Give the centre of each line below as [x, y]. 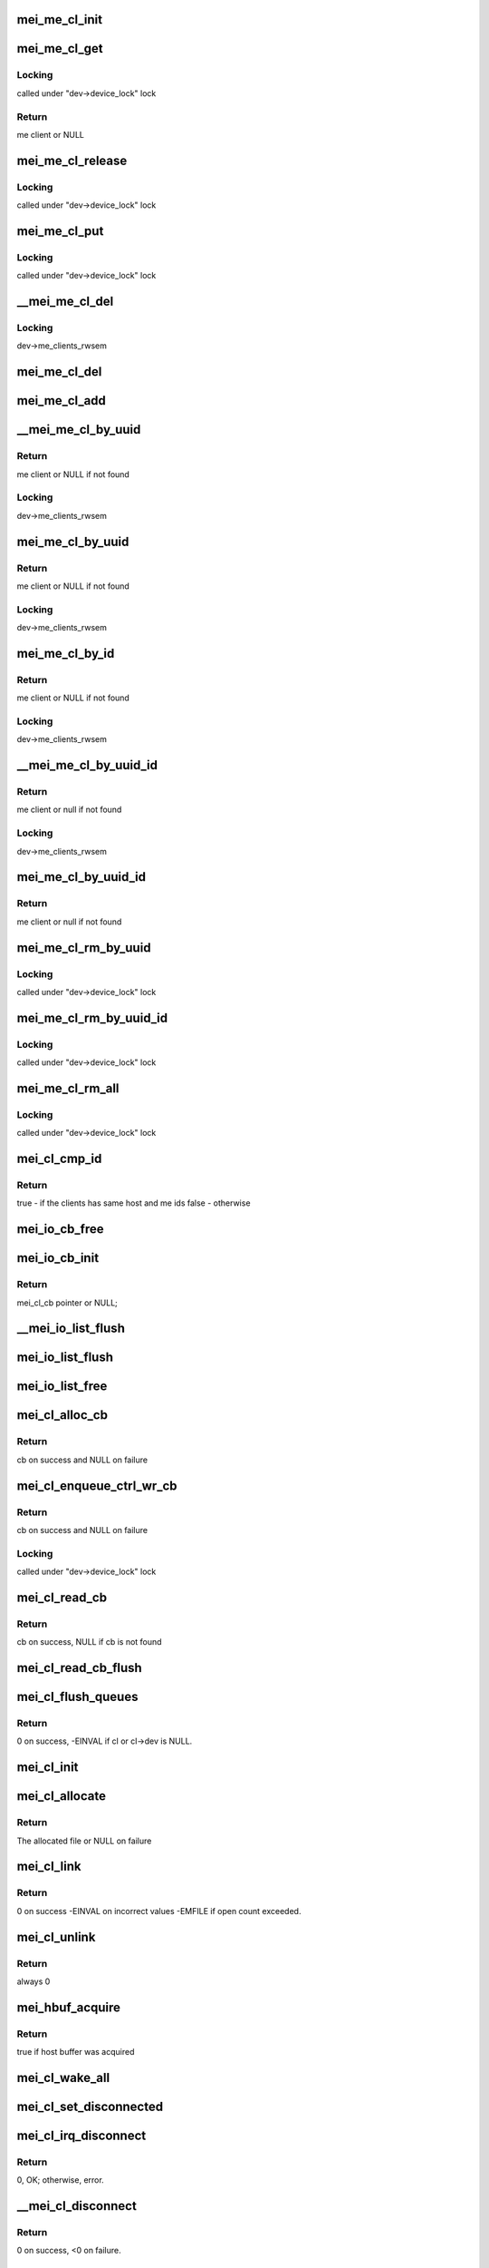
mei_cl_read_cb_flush [79, 1668]
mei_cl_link [49, 1867]
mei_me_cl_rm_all [68, 1088]
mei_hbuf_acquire [69, 2007]
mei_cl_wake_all [63, 2077]
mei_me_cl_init [60, 20]
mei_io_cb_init [58, 1258]
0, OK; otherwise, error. [60, 2180]
